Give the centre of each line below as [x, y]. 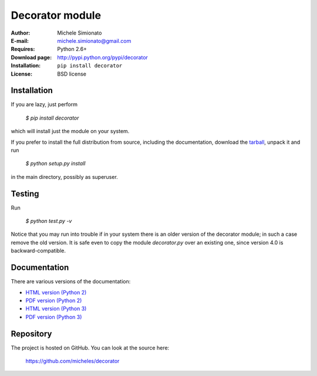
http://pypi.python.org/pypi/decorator [102, 57]
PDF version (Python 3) [54, 317]
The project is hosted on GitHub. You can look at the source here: [90, 348]
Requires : [23, 49]
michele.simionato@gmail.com [94, 40]
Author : [21, 33]
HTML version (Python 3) [56, 309]
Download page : [31, 57]
